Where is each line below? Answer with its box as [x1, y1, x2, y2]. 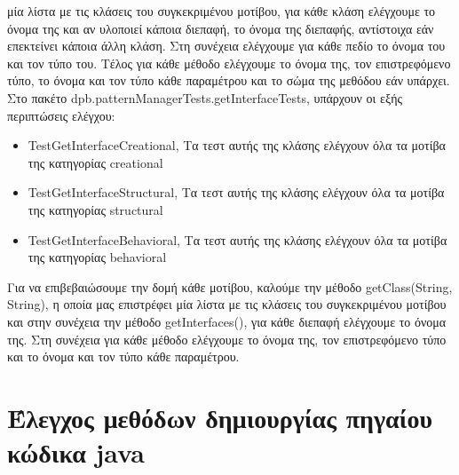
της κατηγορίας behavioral [28, 248, 167, 266]
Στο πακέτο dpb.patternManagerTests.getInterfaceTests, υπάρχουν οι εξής [7, 88, 403, 107]
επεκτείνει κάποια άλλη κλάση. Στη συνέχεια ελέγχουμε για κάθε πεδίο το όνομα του [7, 36, 446, 55]
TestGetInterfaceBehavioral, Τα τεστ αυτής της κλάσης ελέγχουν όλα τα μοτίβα [28, 230, 447, 249]
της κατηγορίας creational [28, 153, 163, 171]
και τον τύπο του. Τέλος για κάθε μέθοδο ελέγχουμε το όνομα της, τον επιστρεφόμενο [7, 53, 451, 72]
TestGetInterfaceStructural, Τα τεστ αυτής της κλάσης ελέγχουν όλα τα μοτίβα [28, 183, 445, 202]
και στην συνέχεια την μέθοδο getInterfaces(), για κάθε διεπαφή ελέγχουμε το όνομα [7, 312, 447, 330]
